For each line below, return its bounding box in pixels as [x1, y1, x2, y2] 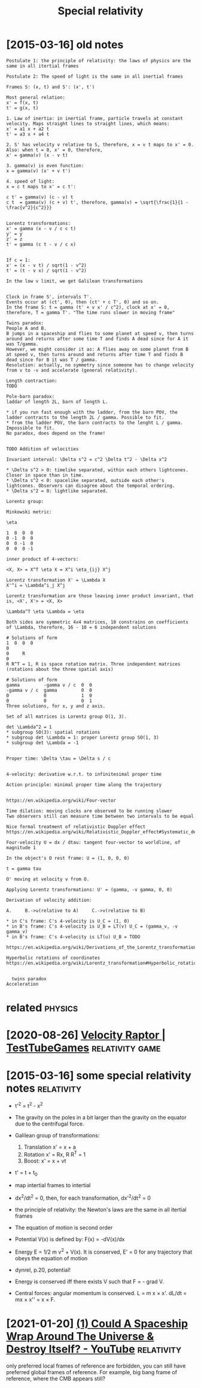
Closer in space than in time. [6, 472, 84, 478]
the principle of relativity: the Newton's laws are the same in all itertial [14, 1206, 187, 1214]
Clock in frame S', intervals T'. [6, 294, 93, 300]
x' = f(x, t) [6, 100, 39, 106]
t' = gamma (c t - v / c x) [6, 241, 77, 247]
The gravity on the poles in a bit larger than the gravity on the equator [14, 1113, 187, 1121]
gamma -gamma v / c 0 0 [6, 682, 93, 688]
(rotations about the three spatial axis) [6, 666, 114, 672]
